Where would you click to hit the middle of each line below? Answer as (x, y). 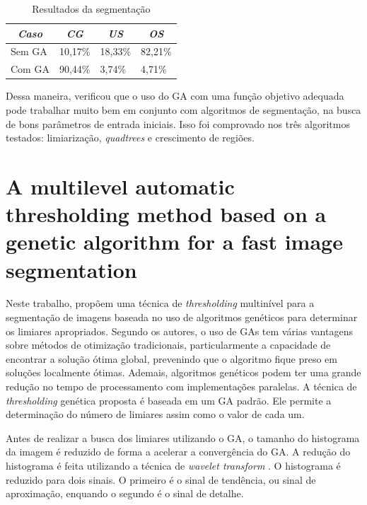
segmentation (71, 269)
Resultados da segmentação (91, 8)
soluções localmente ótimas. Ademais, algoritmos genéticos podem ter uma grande (183, 372)
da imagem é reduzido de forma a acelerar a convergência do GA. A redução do (178, 452)
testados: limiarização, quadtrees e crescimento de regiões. (130, 138)
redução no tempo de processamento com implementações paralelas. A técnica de (181, 386)
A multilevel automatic (120, 186)
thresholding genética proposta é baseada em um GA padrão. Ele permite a (169, 400)
